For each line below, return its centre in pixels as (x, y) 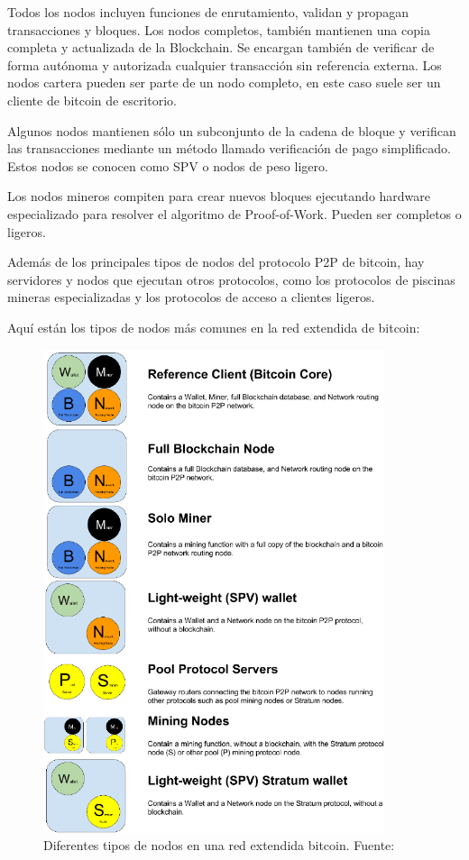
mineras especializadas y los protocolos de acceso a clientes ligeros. (191, 297)
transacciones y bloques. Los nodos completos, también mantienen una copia (219, 29)
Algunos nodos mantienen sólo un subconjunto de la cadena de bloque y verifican (232, 130)
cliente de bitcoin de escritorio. (92, 100)
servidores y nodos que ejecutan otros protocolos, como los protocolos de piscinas (231, 279)
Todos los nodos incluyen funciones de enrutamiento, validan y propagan (208, 12)
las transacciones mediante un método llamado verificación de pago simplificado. (229, 148)
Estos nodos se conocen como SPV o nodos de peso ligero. (168, 165)
